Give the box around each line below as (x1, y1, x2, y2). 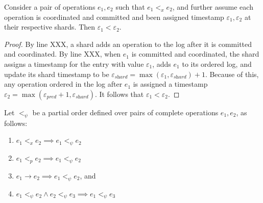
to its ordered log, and (182, 58, 252, 69)
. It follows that (94, 88, 144, 99)
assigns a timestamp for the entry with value (4, 58, 144, 69)
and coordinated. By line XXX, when (4, 48, 121, 59)
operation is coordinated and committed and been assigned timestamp (4, 11, 224, 22)
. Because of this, (205, 68, 259, 79)
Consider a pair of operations (4, 2, 95, 12)
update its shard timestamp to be (4, 68, 109, 79)
